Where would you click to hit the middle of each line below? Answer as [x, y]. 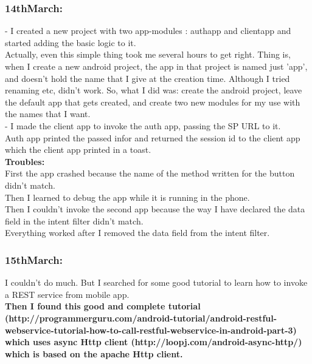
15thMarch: [34, 259]
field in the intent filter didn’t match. [74, 221]
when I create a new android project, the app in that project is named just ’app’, [156, 66]
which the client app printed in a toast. [78, 150]
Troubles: [25, 161]
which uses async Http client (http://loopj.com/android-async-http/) [154, 342]
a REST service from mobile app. [67, 294]
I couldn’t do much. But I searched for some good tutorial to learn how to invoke [156, 282]
